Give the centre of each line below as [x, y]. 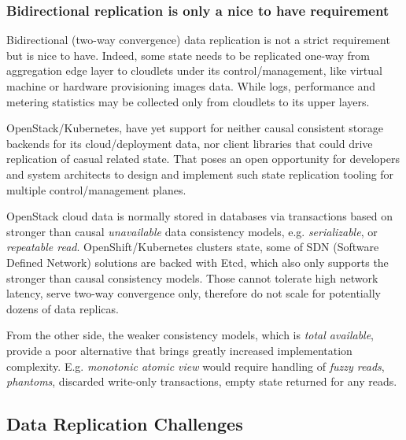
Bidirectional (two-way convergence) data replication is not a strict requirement [198, 40]
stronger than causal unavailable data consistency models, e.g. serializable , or [192, 231]
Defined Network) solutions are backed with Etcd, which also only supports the [197, 262]
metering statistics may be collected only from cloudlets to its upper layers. [188, 101]
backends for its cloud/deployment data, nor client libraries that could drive [190, 143]
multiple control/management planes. [96, 189]
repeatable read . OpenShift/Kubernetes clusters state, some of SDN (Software [193, 247]
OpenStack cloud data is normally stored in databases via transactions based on [200, 216]
